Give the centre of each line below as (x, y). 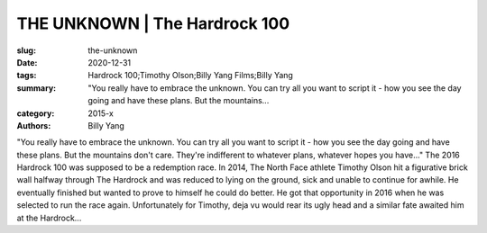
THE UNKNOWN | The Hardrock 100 (153, 23)
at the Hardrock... (49, 218)
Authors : (34, 125)
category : (36, 113)
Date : (27, 62)
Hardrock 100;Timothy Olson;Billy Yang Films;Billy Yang (190, 76)
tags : (27, 76)
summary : (37, 88)
